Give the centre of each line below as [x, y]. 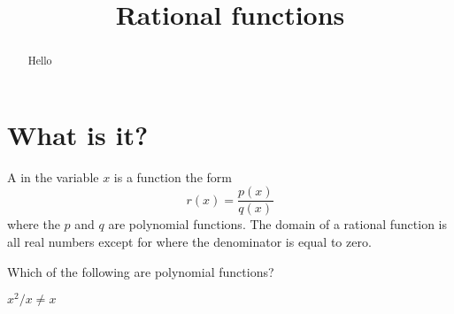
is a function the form [173, 176]
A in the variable [53, 176]
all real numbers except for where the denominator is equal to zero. [189, 242]
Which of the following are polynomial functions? [141, 271]
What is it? [78, 134]
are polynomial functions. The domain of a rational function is [278, 224]
